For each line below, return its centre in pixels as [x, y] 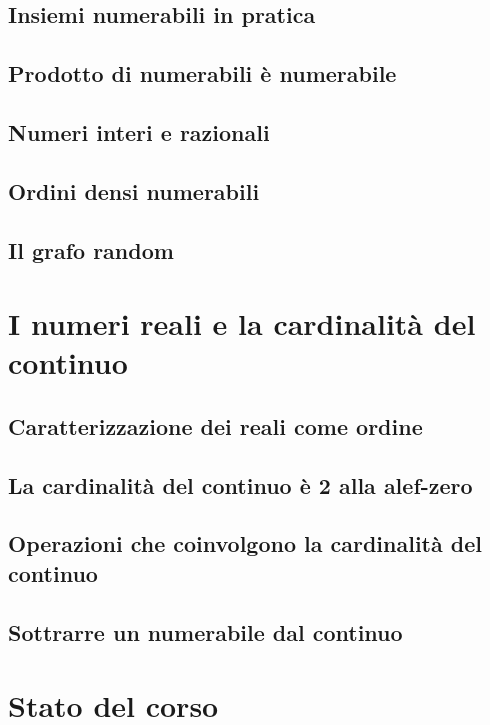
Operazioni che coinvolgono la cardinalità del [245, 543]
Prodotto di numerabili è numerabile [202, 73]
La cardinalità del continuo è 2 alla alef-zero [240, 484]
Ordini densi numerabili [134, 190]
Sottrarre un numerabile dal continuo [205, 631]
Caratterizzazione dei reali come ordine [215, 425]
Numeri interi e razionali [139, 131]
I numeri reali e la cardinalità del [242, 323]
